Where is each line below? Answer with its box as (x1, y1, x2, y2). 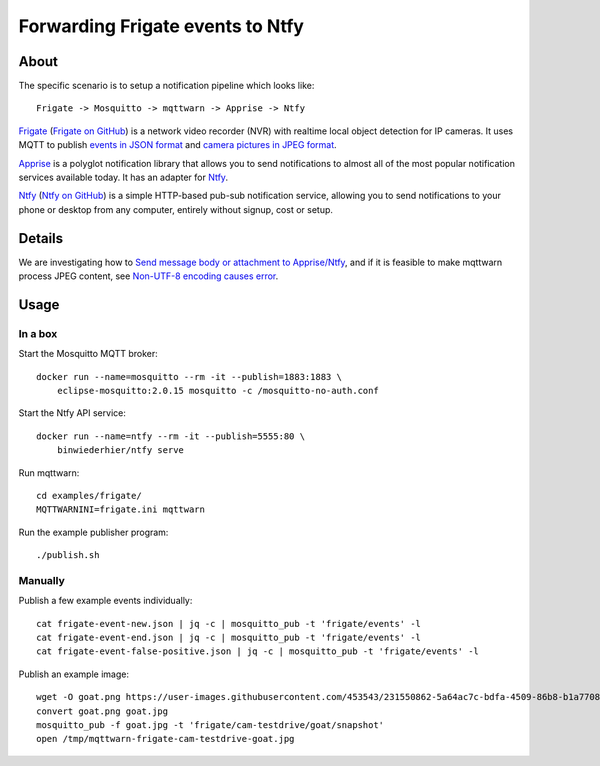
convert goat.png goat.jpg (36, 705, 169, 717)
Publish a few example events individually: (18, 595, 193, 607)
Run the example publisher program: (18, 526, 169, 538)
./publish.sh (36, 550, 100, 561)
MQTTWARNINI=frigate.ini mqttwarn (36, 504, 205, 515)
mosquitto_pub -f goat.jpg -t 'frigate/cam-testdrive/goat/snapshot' (36, 720, 385, 731)
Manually (18, 573, 65, 587)
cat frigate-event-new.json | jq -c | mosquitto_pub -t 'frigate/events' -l (36, 618, 422, 629)
